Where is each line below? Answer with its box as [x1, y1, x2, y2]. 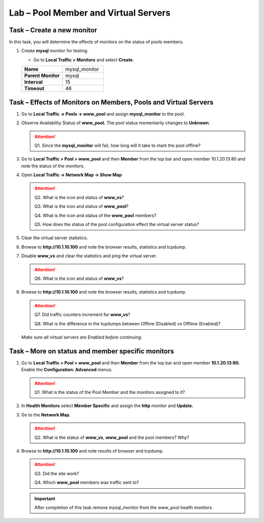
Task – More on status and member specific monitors [9, 347, 175, 355]
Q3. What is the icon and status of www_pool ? [34, 204, 129, 209]
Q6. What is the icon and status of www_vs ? [34, 275, 124, 281]
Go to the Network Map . [21, 411, 71, 418]
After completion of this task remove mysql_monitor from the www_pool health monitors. [34, 504, 214, 510]
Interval [24, 79, 43, 86]
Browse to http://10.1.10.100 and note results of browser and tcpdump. [21, 448, 164, 454]
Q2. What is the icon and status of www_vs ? [34, 194, 124, 200]
